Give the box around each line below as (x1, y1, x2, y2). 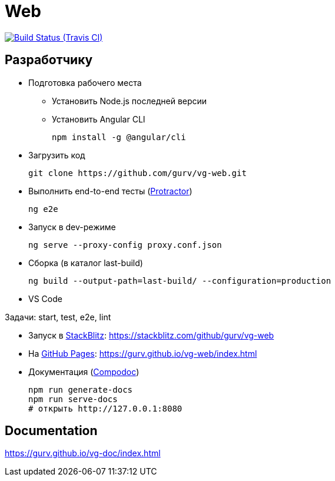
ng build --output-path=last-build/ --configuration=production (28, 276, 331, 286)
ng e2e (28, 204, 58, 214)
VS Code (28, 293, 62, 304)
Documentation (5, 423, 98, 439)
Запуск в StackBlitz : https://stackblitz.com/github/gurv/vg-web (28, 330, 274, 340)
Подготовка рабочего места (28, 77, 142, 88)
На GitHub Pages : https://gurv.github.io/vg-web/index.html (28, 348, 257, 359)
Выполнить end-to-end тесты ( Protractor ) (28, 185, 193, 196)
